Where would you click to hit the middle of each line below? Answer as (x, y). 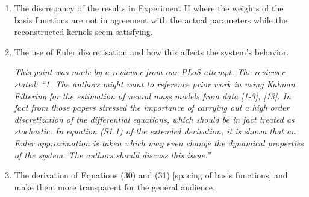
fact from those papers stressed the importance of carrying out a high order (152, 108)
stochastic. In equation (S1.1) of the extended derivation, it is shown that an (155, 131)
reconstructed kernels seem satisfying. (83, 32)
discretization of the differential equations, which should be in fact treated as (154, 119)
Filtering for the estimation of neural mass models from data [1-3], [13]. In (152, 95)
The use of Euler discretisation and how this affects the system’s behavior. (151, 52)
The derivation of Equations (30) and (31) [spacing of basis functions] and (151, 175)
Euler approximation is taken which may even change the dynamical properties (159, 142)
